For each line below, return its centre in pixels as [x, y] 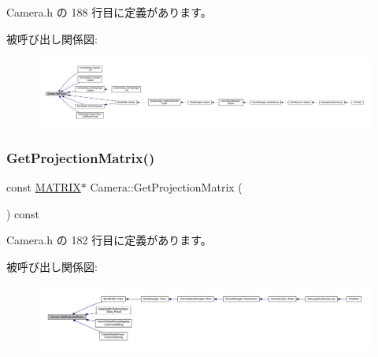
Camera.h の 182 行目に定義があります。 [109, 240]
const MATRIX [44, 187]
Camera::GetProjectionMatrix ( [166, 187]
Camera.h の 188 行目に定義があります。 [109, 12]
